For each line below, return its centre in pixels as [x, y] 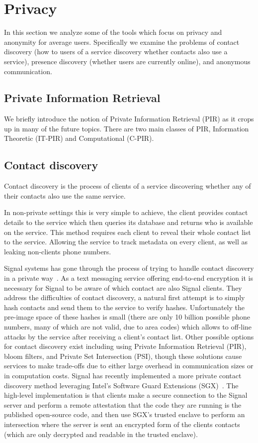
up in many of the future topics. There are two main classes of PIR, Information [127, 128]
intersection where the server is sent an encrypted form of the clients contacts [122, 424]
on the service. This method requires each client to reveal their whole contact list [128, 232]
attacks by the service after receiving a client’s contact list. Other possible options [129, 336]
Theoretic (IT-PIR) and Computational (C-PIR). [79, 138]
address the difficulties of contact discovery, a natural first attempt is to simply [125, 297]
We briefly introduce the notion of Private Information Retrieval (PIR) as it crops [129, 119]
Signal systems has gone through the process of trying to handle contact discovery [129, 268]
